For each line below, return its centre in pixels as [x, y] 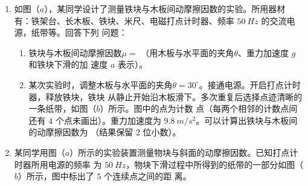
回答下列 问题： [96, 32]
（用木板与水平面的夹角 [188, 52]
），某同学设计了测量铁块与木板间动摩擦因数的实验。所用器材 [165, 8]
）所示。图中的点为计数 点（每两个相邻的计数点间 [199, 108]
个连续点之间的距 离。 [148, 176]
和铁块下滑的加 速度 [68, 64]
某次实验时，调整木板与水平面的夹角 [101, 84]
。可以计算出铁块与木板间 [247, 120]
